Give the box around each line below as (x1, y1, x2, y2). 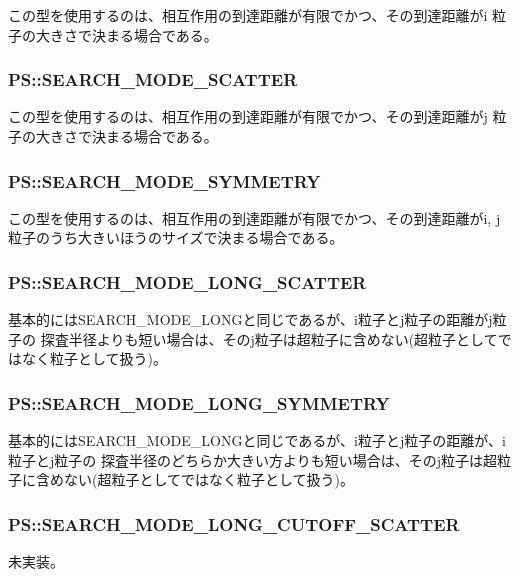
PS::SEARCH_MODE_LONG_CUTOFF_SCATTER (8, 511, 460, 536)
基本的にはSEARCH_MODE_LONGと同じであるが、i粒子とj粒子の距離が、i (8, 430, 506, 451)
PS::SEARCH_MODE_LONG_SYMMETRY (8, 390, 390, 415)
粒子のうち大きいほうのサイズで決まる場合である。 (8, 227, 344, 248)
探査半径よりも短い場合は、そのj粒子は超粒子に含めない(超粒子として (40, 328, 498, 349)
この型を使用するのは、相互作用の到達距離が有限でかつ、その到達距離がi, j (8, 207, 501, 228)
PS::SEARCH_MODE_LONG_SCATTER (8, 269, 367, 294)
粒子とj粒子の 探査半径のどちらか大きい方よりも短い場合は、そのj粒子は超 (8, 449, 497, 470)
